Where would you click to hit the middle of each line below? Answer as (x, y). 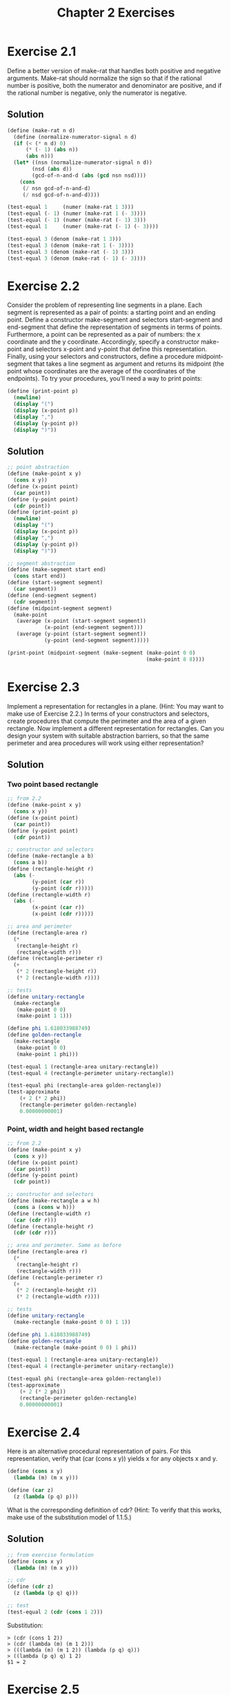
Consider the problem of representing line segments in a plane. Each (104, 305)
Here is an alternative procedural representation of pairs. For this (99, 1451)
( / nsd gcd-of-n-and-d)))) (61, 195)
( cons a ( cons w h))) (44, 1207)
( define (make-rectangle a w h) (53, 1201)
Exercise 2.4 (44, 1432)
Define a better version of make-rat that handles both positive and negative (114, 71)
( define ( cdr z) (30, 1587)
